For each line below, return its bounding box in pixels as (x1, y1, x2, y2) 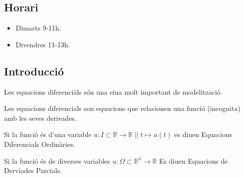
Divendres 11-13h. (15, 39, 70, 49)
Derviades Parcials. (4, 165, 62, 176)
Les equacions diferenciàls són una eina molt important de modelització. (4, 86, 223, 97)
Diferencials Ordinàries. (4, 139, 75, 149)
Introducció (4, 63, 64, 78)
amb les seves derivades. (4, 112, 77, 123)
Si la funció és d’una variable (4, 129, 92, 140)
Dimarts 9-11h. (15, 23, 61, 33)
